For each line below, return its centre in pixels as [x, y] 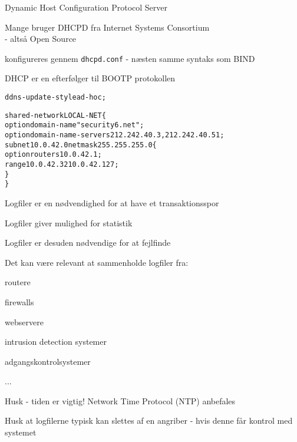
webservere [24, 321]
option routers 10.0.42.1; [53, 155]
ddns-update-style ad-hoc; [55, 98]
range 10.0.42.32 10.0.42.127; [62, 164]
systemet [21, 432]
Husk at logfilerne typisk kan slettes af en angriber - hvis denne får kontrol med [149, 420]
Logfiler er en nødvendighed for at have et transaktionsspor [112, 202]
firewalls [19, 301]
